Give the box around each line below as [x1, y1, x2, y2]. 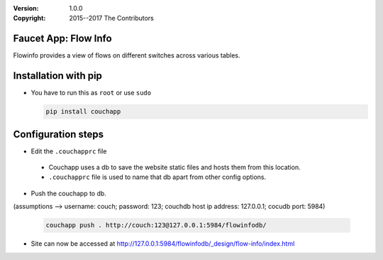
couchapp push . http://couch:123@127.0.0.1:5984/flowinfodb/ [45, 221, 267, 229]
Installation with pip [13, 70, 103, 82]
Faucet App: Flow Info [13, 33, 113, 45]
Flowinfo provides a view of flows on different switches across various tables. [13, 51, 240, 60]
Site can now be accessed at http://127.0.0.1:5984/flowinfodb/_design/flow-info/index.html [30, 239, 295, 248]
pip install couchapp [45, 107, 121, 116]
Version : [13, 4, 39, 12]
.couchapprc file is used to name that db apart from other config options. [48, 173, 267, 181]
